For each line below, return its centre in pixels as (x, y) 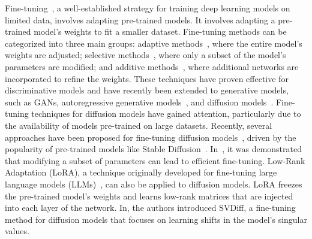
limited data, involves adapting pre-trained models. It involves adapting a (140, 19)
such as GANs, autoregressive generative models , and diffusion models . (139, 102)
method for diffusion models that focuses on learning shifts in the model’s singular (156, 219)
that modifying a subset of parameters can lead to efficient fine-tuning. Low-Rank (155, 160)
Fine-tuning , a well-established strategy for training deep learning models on (148, 8)
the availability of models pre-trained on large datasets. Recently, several (139, 125)
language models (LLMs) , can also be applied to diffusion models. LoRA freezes (154, 184)
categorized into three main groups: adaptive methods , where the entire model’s (154, 43)
